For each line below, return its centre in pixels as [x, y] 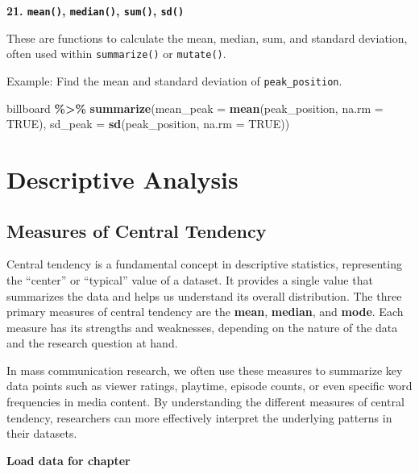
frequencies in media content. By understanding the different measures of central [205, 402]
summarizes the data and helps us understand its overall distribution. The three [204, 295]
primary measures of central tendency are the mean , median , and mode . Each [205, 312]
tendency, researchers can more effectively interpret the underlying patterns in [199, 417]
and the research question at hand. [92, 343]
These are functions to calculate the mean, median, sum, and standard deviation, [207, 37]
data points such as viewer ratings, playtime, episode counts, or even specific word [209, 386]
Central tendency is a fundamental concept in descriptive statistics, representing [204, 264]
